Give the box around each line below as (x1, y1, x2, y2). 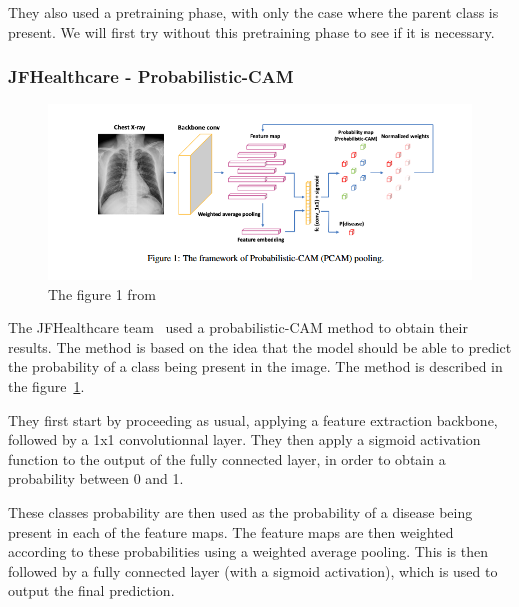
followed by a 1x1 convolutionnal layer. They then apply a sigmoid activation (8, 429, 481, 450)
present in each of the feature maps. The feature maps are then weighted (8, 521, 454, 542)
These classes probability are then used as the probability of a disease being (8, 501, 473, 522)
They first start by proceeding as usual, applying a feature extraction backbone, (8, 409, 498, 430)
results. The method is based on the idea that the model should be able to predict (8, 336, 512, 357)
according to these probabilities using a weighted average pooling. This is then (8, 541, 489, 562)
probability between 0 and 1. (8, 468, 184, 489)
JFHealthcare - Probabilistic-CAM (8, 64, 294, 89)
